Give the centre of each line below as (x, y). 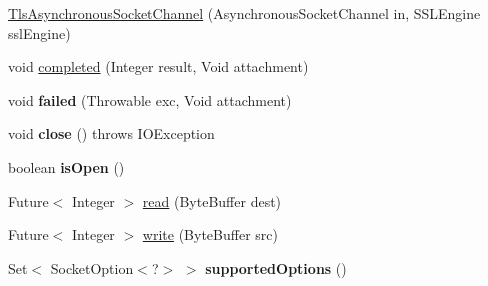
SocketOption (92, 267)
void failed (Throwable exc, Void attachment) (150, 99)
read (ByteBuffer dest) (212, 200)
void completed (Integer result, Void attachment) (158, 66)
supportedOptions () (276, 267)
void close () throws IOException (111, 133)
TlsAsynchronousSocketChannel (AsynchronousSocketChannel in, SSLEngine (244, 13)
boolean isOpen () (66, 166)
